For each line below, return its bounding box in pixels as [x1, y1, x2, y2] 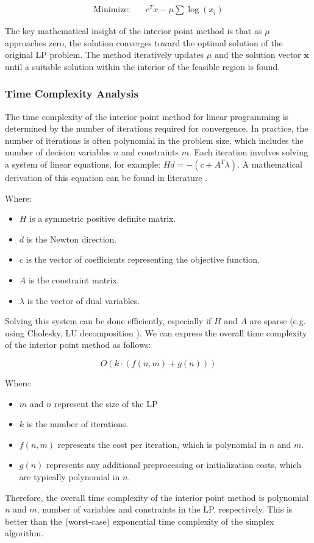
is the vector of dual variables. [27, 294, 140, 307]
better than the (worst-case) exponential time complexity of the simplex [5, 514, 274, 527]
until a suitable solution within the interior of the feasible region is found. [5, 60, 280, 73]
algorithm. [5, 527, 44, 539]
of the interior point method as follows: [5, 338, 151, 351]
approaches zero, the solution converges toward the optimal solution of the [5, 36, 283, 49]
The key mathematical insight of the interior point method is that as [5, 24, 262, 37]
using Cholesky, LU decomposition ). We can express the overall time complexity [5, 326, 307, 339]
